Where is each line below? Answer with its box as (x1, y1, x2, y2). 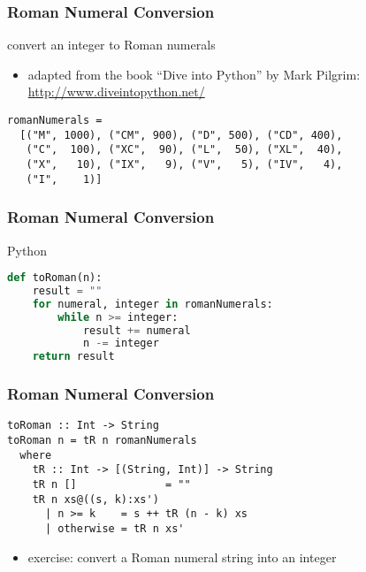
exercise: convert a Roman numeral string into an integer (27, 547, 337, 566)
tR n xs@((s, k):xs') (32, 492, 159, 506)
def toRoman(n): (7, 271, 103, 285)
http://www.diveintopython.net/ (27, 82, 205, 101)
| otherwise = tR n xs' (44, 522, 185, 536)
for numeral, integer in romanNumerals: (32, 297, 273, 310)
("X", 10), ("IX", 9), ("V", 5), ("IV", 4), (26, 157, 343, 171)
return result (32, 350, 115, 363)
